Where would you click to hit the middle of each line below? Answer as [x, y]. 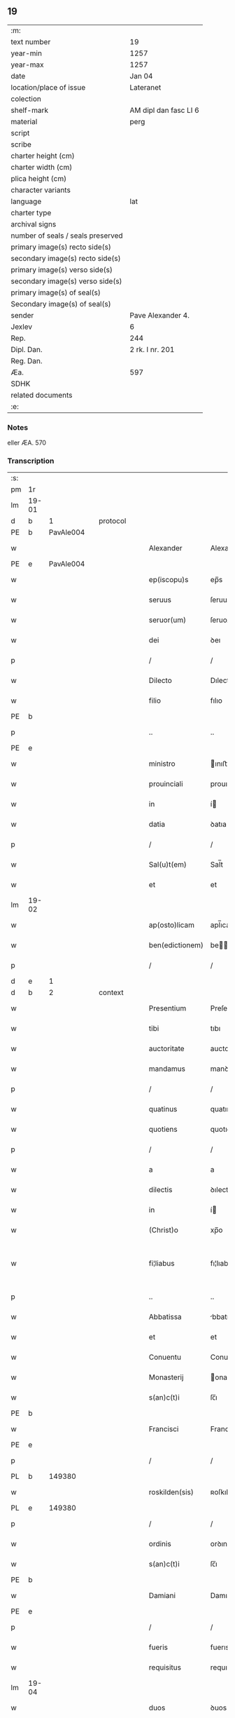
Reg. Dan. [27, 360]
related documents [42, 395]
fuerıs [220, 1647]
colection [26, 99]
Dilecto [161, 681]
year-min [26, 53]
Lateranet [145, 87]
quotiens [163, 1130]
